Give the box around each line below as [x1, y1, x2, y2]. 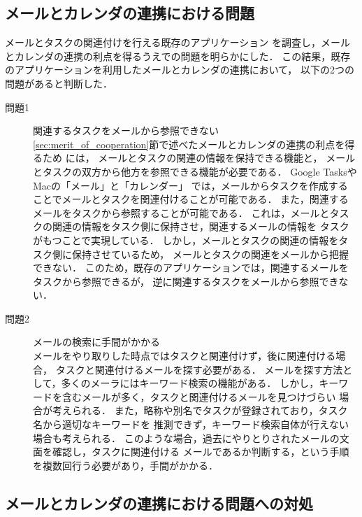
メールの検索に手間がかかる [33, 334, 160, 349]
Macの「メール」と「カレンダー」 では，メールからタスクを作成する [33, 178, 348, 192]
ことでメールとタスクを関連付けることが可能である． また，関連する [33, 192, 349, 206]
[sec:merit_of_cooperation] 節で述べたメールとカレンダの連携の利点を [33, 136, 345, 151]
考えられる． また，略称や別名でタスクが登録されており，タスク [52, 403, 348, 418]
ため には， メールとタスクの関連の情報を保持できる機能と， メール [42, 150, 356, 165]
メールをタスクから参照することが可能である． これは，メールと [33, 205, 330, 220]
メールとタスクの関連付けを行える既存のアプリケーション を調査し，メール [5, 35, 350, 50]
